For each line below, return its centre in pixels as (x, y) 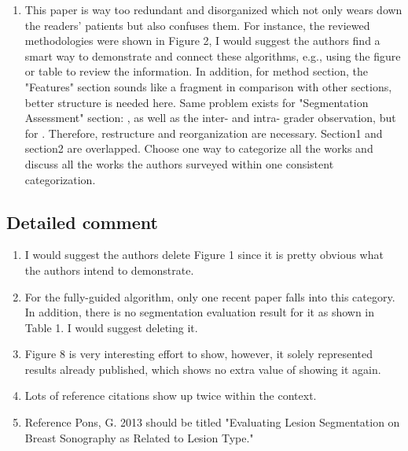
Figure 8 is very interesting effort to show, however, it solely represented (198, 354)
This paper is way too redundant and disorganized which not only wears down (213, 9)
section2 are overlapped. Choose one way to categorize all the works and (199, 148)
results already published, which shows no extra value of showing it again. (203, 369)
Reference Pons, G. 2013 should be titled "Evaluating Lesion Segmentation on (212, 422)
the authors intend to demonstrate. (109, 270)
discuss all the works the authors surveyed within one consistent (179, 163)
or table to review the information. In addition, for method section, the (197, 71)
